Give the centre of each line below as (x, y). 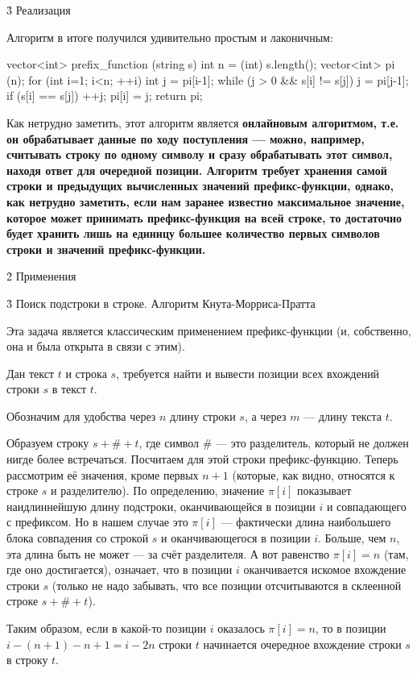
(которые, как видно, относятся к (314, 474)
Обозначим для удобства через (81, 415)
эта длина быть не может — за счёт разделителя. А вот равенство (168, 553)
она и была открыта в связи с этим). (96, 346)
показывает (324, 490)
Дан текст (31, 373)
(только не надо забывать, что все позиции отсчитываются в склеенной (227, 585)
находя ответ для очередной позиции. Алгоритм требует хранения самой (197, 170)
